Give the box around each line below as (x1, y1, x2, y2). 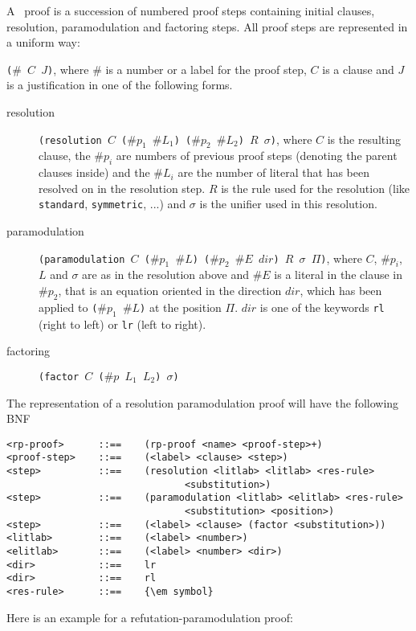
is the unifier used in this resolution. (199, 195, 377, 212)
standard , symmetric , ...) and (39, 195, 186, 212)
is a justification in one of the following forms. (6, 76, 233, 93)
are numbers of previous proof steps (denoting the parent (116, 147, 398, 164)
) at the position (140, 298, 222, 315)
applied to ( (39, 298, 98, 315)
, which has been (300, 282, 382, 299)
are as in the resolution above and (82, 266, 250, 283)
